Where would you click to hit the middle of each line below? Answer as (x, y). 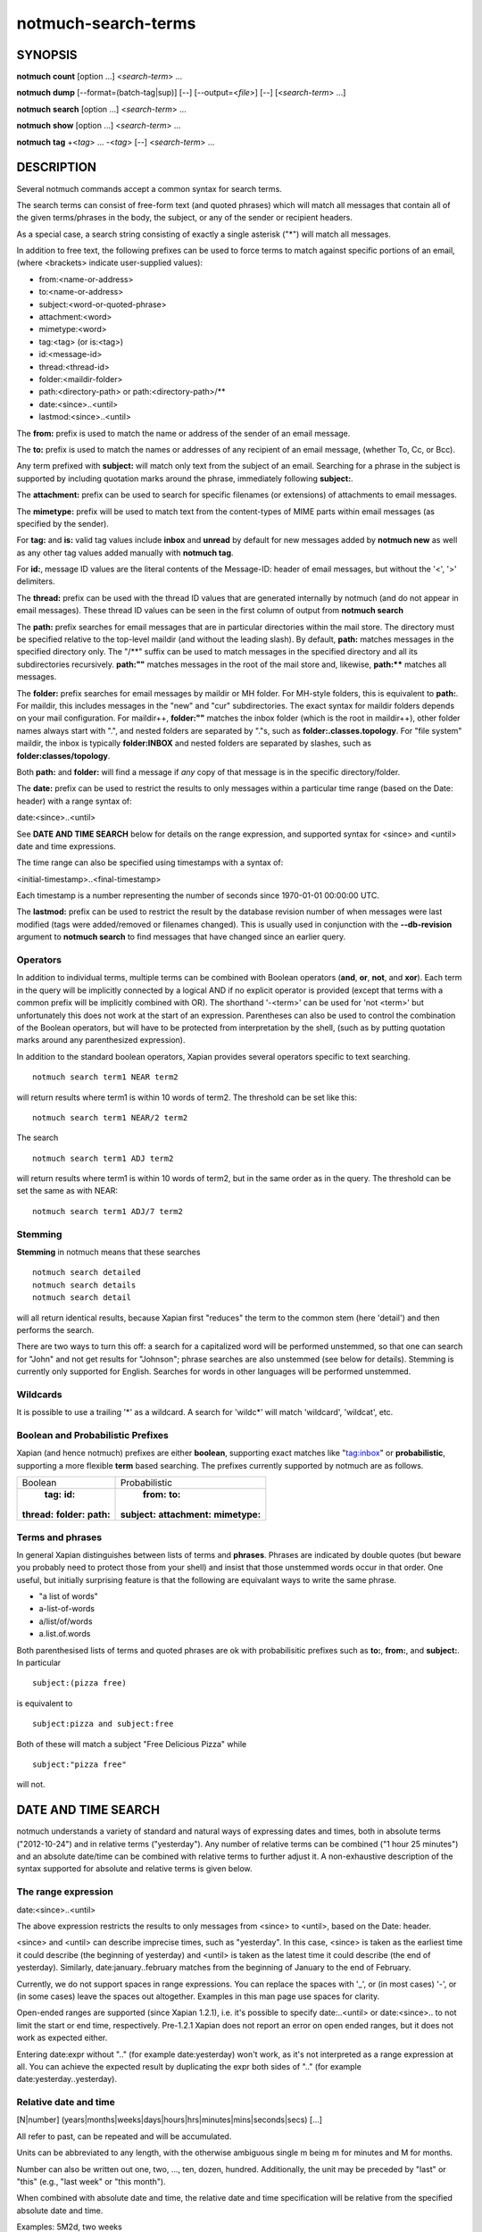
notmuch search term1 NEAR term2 (105, 1077)
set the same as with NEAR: (67, 1191)
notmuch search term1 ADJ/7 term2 (108, 1211)
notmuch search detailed (87, 1273)
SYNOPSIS (47, 55)
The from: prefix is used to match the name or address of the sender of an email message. (183, 433)
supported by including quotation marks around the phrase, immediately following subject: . (185, 479)
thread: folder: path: (66, 1515)
